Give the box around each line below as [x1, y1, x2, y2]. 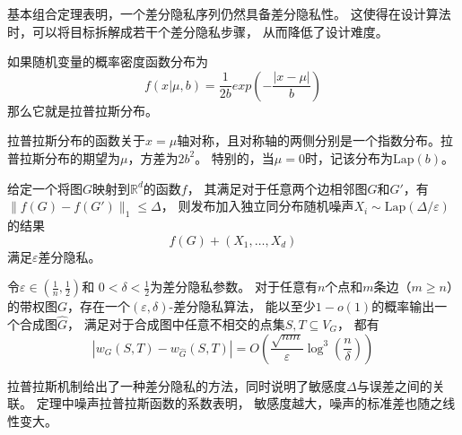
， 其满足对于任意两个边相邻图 [187, 178, 368, 197]
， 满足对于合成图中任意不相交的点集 [67, 314, 285, 333]
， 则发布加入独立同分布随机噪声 [161, 196, 354, 215]
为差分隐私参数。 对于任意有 [150, 277, 318, 296]
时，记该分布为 [304, 148, 393, 167]
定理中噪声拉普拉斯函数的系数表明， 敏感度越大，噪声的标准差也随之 [36, 394, 443, 413]
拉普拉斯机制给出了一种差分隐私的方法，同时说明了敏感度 [7, 376, 346, 395]
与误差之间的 [356, 376, 432, 395]
